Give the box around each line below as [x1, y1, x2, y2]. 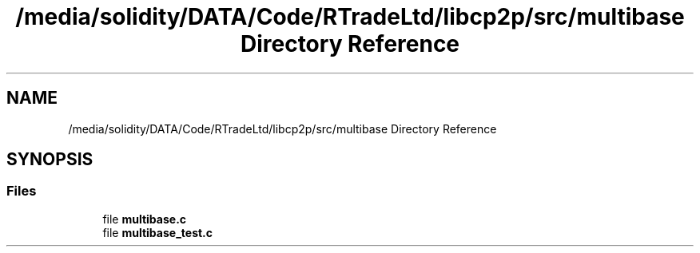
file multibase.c [102, 211, 187, 226]
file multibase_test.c [102, 225, 213, 239]
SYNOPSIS [6, 149, 93, 170]
